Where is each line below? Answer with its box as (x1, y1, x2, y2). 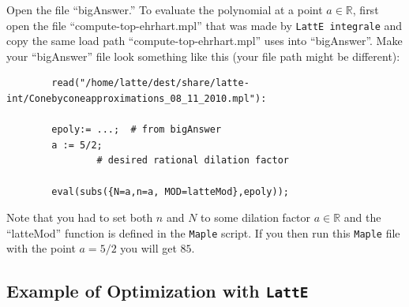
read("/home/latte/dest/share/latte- (51, 77, 250, 89)
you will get (120, 240, 177, 256)
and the (343, 209, 381, 226)
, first (352, 2, 379, 17)
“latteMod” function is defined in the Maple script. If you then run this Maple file (6, 224, 400, 241)
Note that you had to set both (6, 209, 153, 226)
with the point (6, 240, 76, 256)
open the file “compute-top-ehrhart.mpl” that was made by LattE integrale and (6, 17, 403, 33)
